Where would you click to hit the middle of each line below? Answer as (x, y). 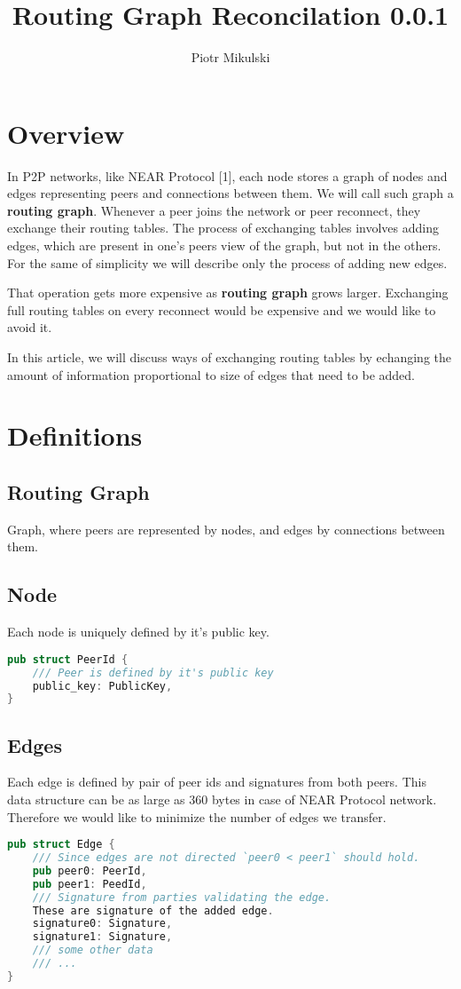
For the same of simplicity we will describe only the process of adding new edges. (227, 262)
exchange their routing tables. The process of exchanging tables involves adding (223, 228)
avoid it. (30, 327)
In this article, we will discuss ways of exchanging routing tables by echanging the (230, 357)
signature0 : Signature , (102, 924)
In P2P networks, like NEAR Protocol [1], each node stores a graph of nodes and (227, 175)
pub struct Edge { (61, 845)
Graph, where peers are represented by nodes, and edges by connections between (226, 529)
